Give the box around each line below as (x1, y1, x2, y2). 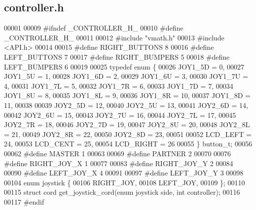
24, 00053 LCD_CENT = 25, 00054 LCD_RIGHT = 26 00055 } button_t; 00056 (4, 139, 252, 149)
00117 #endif (4, 196, 44, 207)
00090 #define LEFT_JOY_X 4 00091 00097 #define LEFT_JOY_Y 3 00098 (4, 168, 244, 178)
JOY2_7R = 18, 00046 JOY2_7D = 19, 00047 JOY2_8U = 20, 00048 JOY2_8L (4, 119, 250, 130)
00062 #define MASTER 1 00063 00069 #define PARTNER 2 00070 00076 (4, 148, 231, 158)
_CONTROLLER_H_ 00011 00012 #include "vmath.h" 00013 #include (4, 32, 224, 42)
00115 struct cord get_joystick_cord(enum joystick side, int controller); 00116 (4, 187, 240, 197)
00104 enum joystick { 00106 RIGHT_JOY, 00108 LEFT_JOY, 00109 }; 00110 (4, 177, 245, 187)
